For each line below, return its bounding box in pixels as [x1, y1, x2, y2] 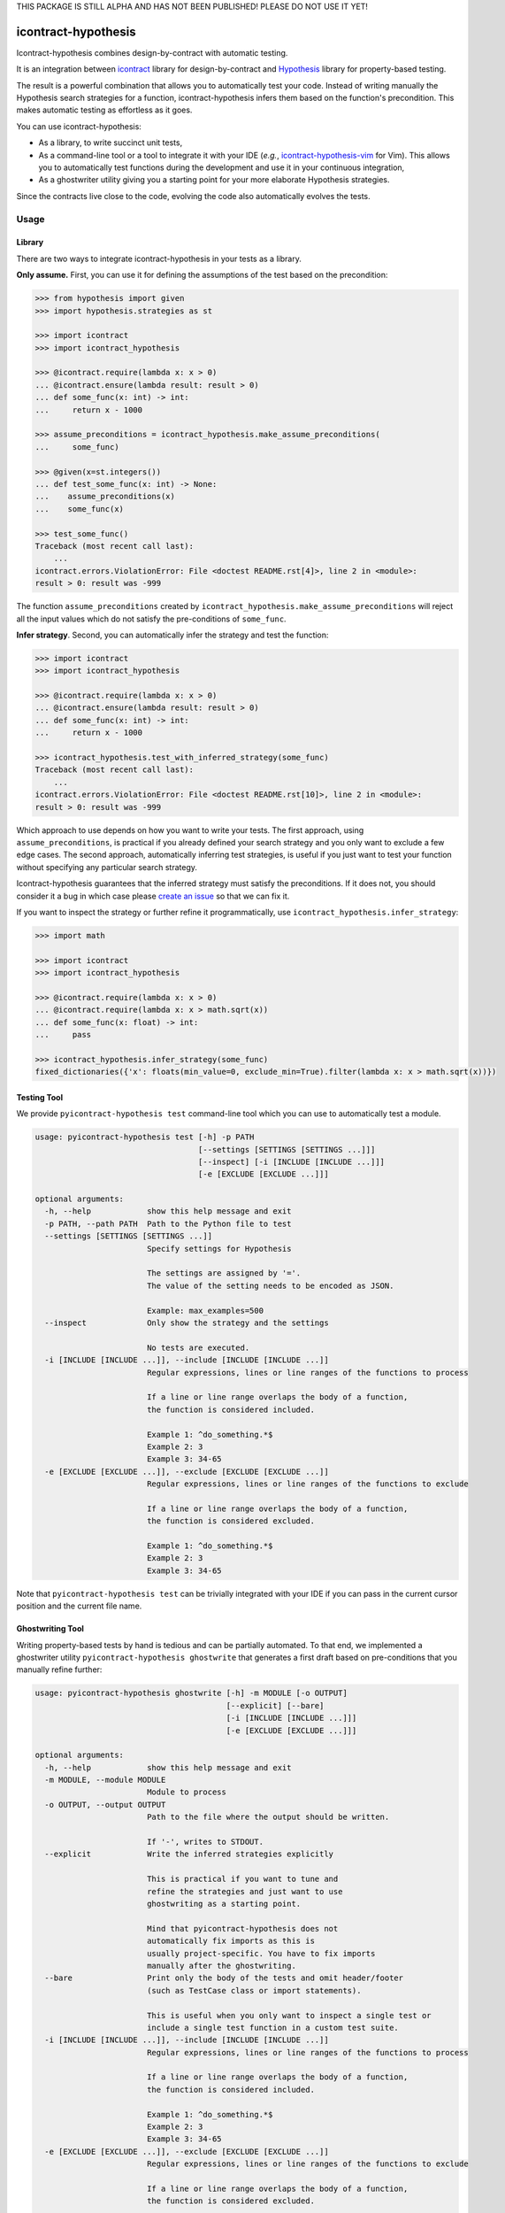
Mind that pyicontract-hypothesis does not [146, 1924, 339, 1933]
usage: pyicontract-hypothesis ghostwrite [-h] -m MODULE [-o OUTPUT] [34, 1688, 348, 1699]
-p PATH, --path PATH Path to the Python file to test [44, 1218, 292, 1229]
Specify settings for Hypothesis [146, 1244, 292, 1253]
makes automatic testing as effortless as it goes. [16, 104, 193, 115]
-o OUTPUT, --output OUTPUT [44, 1800, 166, 1809]
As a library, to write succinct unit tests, [38, 137, 183, 148]
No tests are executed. [146, 1342, 250, 1353]
